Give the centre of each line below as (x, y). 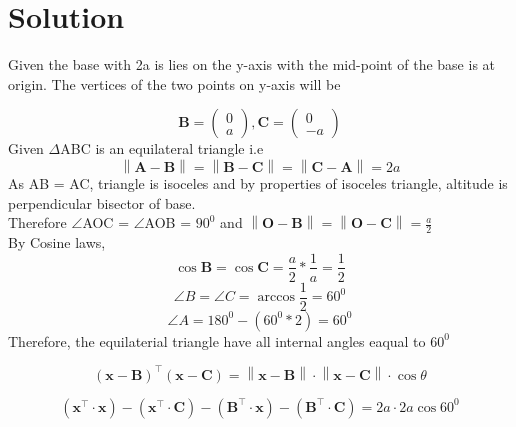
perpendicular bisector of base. (102, 202)
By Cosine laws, (57, 241)
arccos (276, 297)
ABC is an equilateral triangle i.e (162, 148)
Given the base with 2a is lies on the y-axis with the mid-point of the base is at (252, 64)
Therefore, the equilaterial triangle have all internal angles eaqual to (217, 340)
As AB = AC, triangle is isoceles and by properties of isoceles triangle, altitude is (258, 182)
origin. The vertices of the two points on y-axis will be (174, 83)
